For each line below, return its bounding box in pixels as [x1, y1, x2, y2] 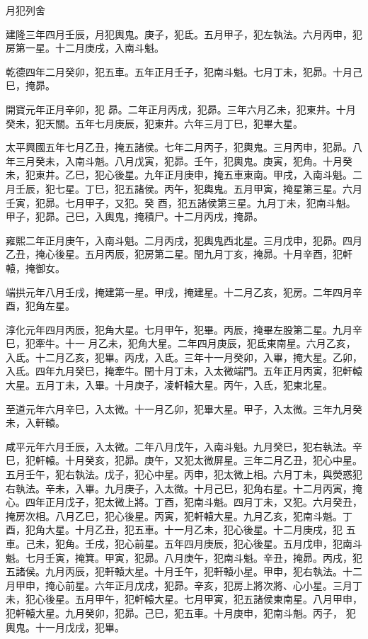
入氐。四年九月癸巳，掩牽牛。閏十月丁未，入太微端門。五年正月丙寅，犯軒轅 [6, 363, 362, 378]
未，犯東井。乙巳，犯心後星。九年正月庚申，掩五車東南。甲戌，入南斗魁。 [6, 167, 352, 182]
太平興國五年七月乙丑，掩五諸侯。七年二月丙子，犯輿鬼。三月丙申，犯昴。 [6, 140, 352, 154]
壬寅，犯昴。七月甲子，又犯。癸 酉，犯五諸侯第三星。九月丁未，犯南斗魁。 [6, 195, 356, 210]
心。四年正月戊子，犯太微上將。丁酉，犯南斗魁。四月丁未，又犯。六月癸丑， [6, 494, 362, 509]
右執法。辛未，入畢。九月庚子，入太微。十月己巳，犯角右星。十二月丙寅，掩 [6, 480, 362, 495]
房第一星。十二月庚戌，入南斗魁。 [6, 40, 164, 55]
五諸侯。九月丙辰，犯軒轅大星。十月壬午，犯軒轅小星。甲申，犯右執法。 [6, 564, 343, 579]
